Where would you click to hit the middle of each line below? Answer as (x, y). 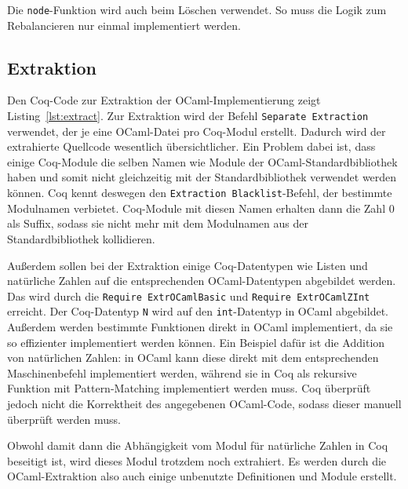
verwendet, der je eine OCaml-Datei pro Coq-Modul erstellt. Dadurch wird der (197, 131)
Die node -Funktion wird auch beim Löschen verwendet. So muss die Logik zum (197, 9)
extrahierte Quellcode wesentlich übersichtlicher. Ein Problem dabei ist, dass (191, 146)
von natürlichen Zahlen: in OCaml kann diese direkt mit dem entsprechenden (193, 358)
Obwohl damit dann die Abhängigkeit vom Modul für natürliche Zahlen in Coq (198, 445)
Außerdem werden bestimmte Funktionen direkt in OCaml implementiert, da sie (200, 327)
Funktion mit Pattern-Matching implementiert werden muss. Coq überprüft (189, 388)
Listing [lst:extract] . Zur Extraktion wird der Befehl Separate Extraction (188, 116)
